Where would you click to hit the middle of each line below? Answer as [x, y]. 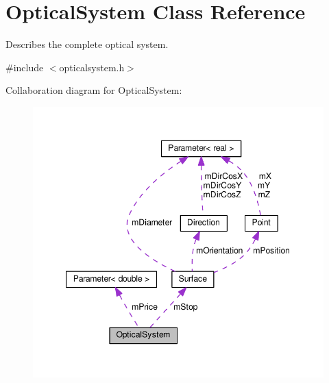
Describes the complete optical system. [87, 44]
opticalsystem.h [92, 67]
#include [25, 67]
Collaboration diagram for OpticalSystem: [94, 90]
